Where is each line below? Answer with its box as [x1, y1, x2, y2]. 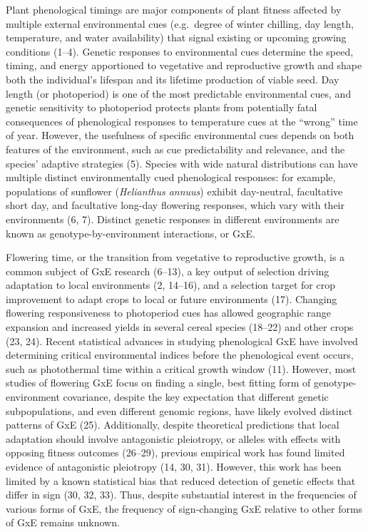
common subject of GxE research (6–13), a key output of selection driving [6, 263, 329, 278]
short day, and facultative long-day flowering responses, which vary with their [6, 198, 344, 213]
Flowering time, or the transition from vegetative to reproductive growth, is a [6, 250, 345, 265]
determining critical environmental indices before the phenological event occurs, [6, 347, 354, 362]
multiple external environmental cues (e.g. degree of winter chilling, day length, [6, 16, 354, 31]
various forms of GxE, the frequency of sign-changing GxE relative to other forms [6, 501, 363, 516]
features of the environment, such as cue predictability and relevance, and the [6, 141, 345, 156]
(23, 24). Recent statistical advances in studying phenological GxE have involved [6, 333, 358, 348]
